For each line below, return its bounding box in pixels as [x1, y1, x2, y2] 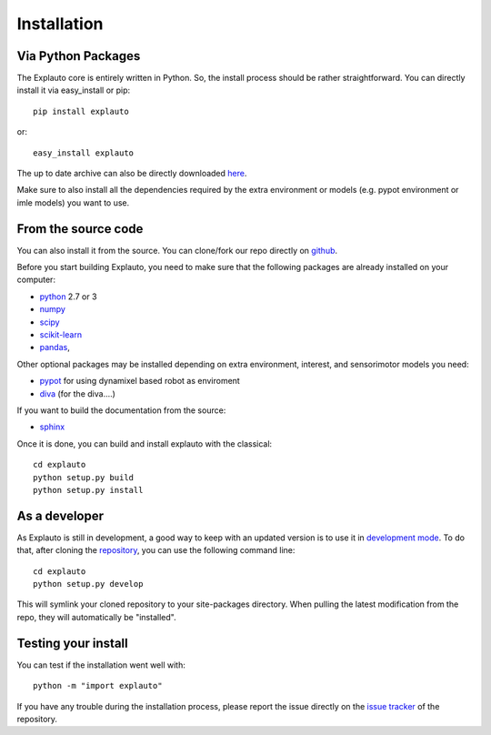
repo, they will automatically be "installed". [16, 611, 176, 622]
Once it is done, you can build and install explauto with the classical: [16, 438, 273, 449]
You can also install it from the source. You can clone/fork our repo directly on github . [16, 245, 338, 256]
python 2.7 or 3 [39, 291, 97, 302]
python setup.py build [33, 472, 135, 482]
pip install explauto [33, 106, 129, 116]
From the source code [16, 221, 144, 237]
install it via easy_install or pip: [16, 85, 131, 96]
